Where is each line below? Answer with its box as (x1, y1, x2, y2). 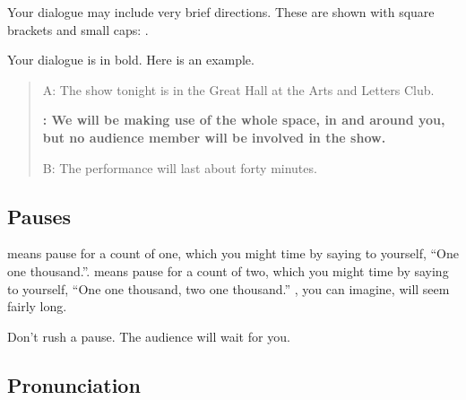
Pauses (7, 202, 72, 230)
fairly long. (7, 297, 67, 316)
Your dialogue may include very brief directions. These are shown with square (7, 3, 435, 21)
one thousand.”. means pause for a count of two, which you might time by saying (7, 261, 449, 280)
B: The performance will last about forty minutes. (42, 158, 317, 177)
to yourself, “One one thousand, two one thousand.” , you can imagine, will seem (7, 279, 450, 298)
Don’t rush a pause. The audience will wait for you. (7, 326, 290, 345)
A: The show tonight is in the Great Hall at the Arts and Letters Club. (42, 80, 435, 99)
